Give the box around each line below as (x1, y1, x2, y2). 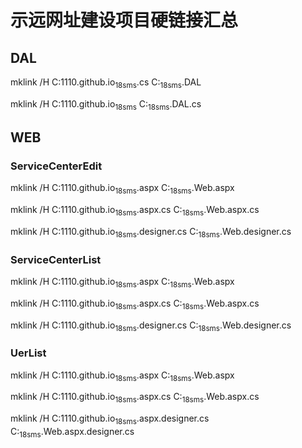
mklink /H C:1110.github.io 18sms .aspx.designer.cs (10, 412, 210, 427)
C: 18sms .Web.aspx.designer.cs (10, 426, 135, 440)
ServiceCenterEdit (10, 159, 103, 173)
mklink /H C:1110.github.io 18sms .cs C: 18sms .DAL (10, 76, 202, 90)
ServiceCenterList (10, 252, 102, 266)
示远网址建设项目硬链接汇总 (10, 9, 239, 32)
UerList (10, 346, 47, 360)
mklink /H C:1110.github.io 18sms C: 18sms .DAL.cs (10, 97, 202, 112)
